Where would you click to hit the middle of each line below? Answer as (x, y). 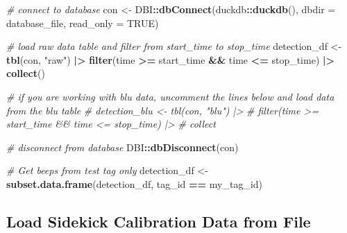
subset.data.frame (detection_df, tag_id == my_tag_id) (135, 183)
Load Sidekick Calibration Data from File (159, 221)
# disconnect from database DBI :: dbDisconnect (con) (122, 147)
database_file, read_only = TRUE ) (83, 23)
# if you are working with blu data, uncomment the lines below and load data (170, 96)
